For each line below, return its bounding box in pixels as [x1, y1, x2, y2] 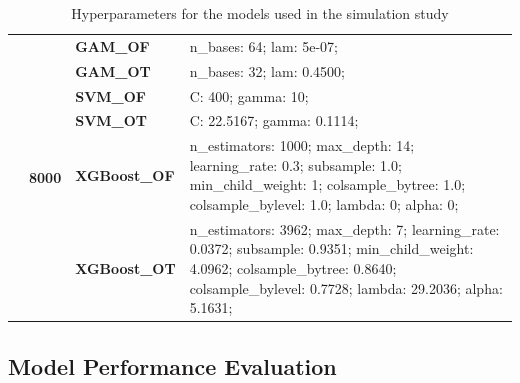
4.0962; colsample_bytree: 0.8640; [189, 258, 397, 279]
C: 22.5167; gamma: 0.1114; [189, 110, 359, 131]
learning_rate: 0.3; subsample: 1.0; [189, 154, 402, 175]
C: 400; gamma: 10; [189, 85, 309, 106]
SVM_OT [75, 110, 148, 131]
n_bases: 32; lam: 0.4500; [189, 60, 345, 81]
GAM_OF [75, 35, 150, 56]
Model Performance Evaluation [8, 350, 337, 381]
